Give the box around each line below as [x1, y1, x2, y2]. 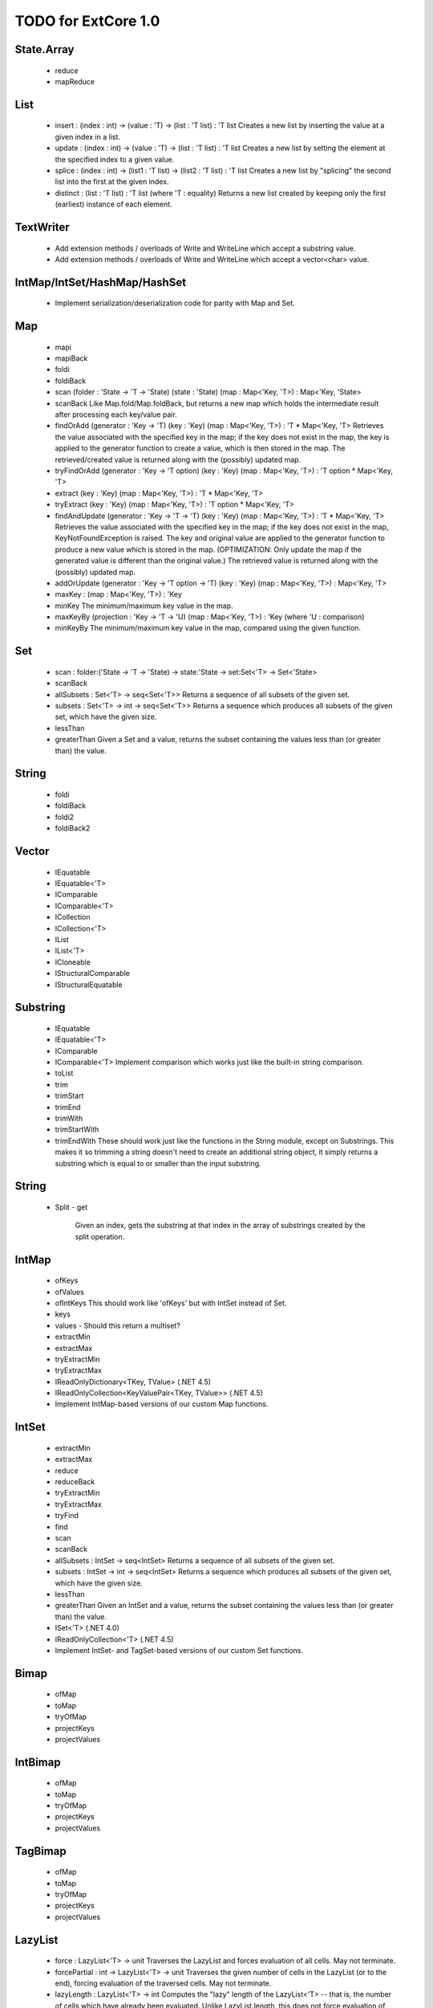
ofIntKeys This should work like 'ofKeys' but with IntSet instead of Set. [55, 1298, 287, 1308]
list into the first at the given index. [55, 177, 169, 186]
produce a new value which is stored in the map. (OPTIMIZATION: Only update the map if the [55, 545, 362, 554]
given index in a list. [55, 132, 120, 141]
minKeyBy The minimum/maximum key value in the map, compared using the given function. [55, 623, 361, 633]
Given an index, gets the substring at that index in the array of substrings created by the [75, 1221, 366, 1231]
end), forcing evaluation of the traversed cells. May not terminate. [55, 1978, 272, 1988]
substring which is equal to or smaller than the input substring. [55, 1158, 261, 1168]
